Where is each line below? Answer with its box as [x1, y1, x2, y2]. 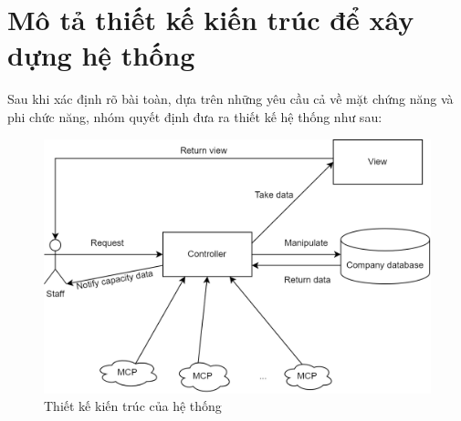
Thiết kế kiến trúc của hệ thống [44, 396, 222, 416]
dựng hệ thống [7, 36, 195, 74]
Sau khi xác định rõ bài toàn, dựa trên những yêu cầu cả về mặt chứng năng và [7, 89, 454, 108]
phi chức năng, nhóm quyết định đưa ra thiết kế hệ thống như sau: [7, 107, 382, 126]
